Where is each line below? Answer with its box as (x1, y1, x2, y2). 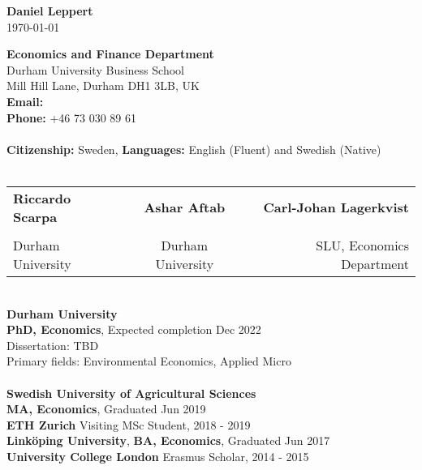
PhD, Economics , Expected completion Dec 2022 (6, 321, 261, 338)
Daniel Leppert (6, 2, 93, 19)
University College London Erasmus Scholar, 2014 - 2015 (6, 447, 309, 464)
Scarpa (13, 207, 58, 226)
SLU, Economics (316, 235, 409, 254)
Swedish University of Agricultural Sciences (6, 384, 256, 401)
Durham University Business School (6, 61, 184, 78)
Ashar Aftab (144, 198, 226, 217)
